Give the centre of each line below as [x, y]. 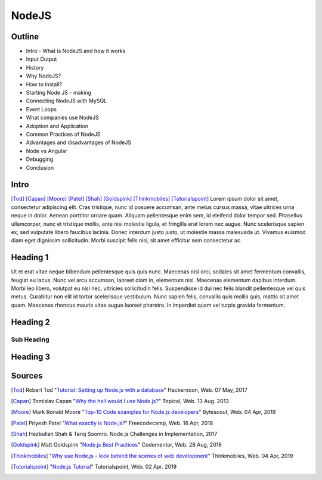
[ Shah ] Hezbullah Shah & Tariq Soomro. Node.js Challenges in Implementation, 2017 [114, 434]
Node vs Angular [47, 151]
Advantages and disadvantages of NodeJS [78, 142]
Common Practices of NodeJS [63, 134]
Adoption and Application [57, 126]
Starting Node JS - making [59, 93]
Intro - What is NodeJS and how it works [76, 51]
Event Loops [41, 109]
